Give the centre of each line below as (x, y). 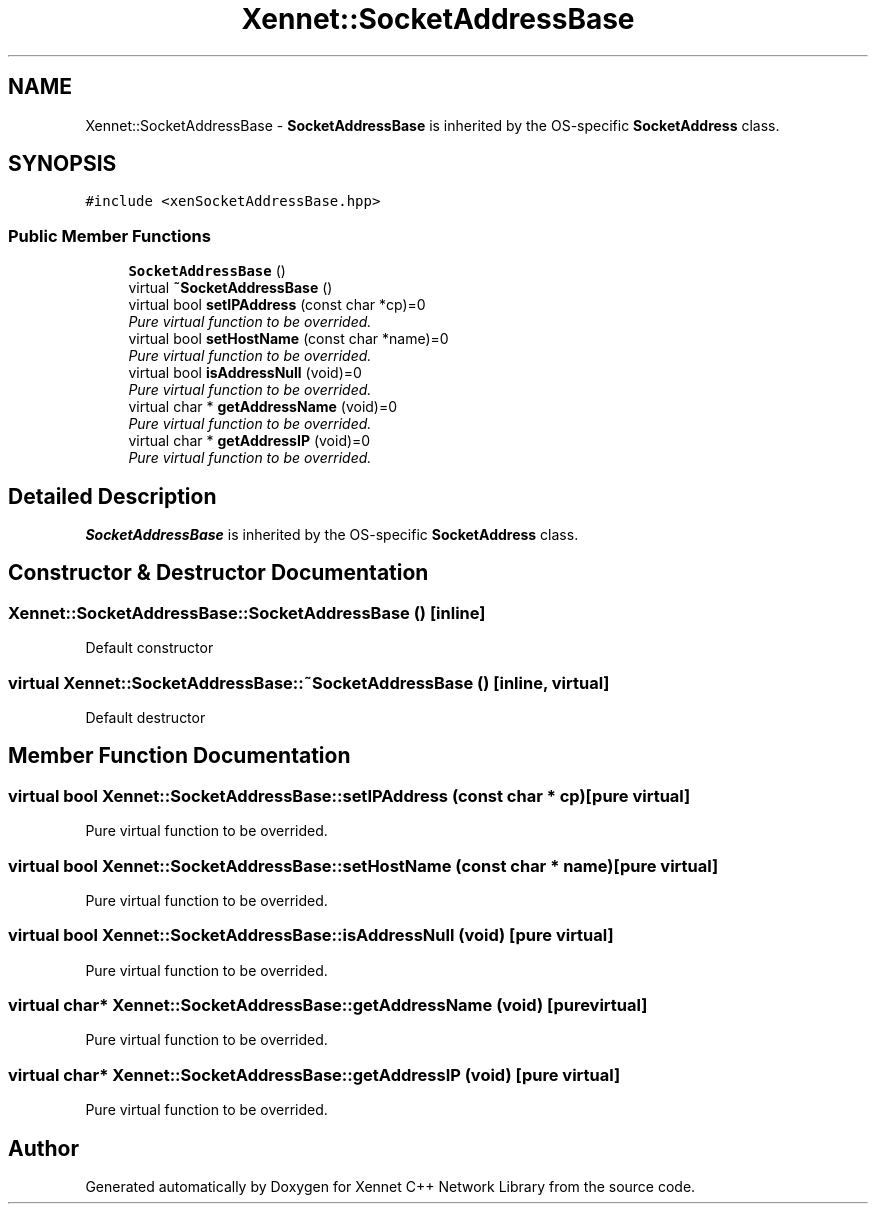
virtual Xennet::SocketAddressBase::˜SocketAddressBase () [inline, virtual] (309, 682)
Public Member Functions (109, 235)
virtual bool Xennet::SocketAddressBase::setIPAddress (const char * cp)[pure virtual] (349, 795)
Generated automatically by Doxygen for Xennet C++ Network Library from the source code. (390, 1187)
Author (43, 1148)
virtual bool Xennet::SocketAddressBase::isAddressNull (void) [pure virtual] (311, 935)
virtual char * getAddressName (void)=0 (263, 407)
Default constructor (149, 648)
